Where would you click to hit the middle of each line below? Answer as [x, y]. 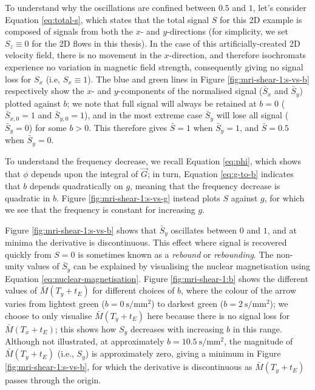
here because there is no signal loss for [218, 316]
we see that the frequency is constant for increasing [100, 210]
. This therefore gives [128, 127]
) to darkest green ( [188, 304]
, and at [282, 230]
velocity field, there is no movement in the [83, 55]
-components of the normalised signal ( [190, 91]
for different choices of [134, 290]
